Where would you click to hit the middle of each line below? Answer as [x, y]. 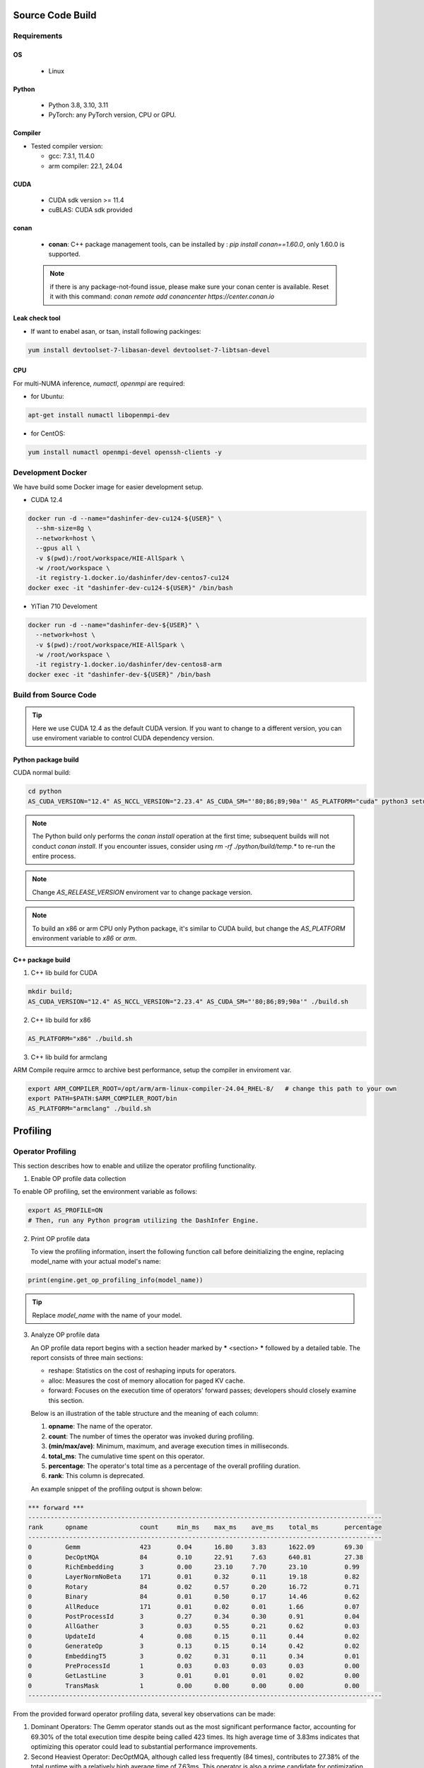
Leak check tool [37, 318]
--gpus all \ [58, 548]
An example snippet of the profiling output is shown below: [117, 1489]
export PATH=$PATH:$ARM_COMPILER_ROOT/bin [102, 1099]
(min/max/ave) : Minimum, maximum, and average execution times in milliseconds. [169, 1446]
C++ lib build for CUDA [64, 973]
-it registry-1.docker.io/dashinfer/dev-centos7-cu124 [132, 578]
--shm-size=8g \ [64, 528]
